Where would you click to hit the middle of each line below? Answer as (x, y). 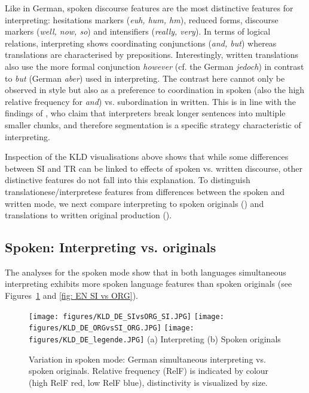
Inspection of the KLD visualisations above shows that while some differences (147, 157)
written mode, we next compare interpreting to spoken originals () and (134, 203)
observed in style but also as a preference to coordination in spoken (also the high (155, 90)
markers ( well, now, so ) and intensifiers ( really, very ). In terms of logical (138, 31)
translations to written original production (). (88, 215)
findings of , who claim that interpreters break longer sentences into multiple (145, 113)
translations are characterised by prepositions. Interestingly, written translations (152, 55)
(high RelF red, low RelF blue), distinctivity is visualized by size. (148, 382)
